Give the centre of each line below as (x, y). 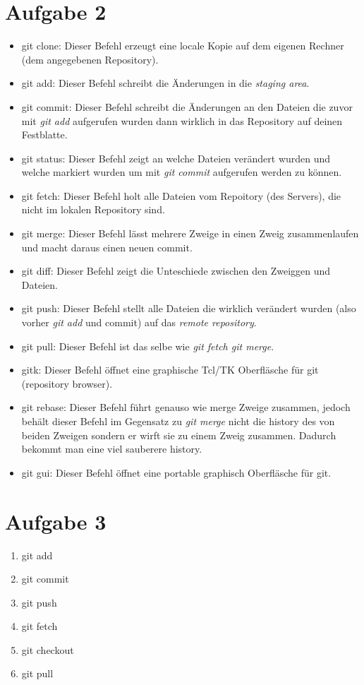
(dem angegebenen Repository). (90, 59)
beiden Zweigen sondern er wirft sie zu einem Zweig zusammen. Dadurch (179, 435)
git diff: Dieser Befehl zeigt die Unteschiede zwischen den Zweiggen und (176, 271)
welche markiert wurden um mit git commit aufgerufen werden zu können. (182, 172)
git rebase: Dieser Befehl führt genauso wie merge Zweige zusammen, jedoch (186, 407)
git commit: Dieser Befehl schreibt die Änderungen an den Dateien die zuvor (187, 106)
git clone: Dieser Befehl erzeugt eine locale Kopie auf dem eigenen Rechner (183, 46)
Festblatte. (44, 135)
